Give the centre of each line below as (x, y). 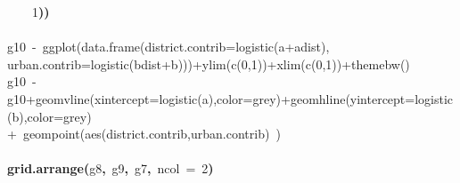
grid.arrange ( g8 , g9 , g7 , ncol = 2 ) (111, 168)
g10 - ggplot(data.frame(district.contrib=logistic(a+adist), (168, 47)
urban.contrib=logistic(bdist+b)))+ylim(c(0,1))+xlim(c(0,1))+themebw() (209, 64)
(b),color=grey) (49, 116)
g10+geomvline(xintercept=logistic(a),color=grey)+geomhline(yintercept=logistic (230, 98)
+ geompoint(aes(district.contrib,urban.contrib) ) (144, 134)
